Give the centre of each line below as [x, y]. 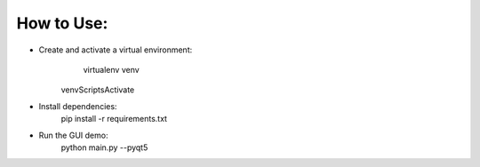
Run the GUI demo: [73, 135]
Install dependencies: [78, 106]
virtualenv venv [111, 69]
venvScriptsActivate [98, 90]
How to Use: [62, 23]
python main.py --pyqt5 [104, 147]
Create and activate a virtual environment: [116, 50]
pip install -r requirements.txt [114, 119]
